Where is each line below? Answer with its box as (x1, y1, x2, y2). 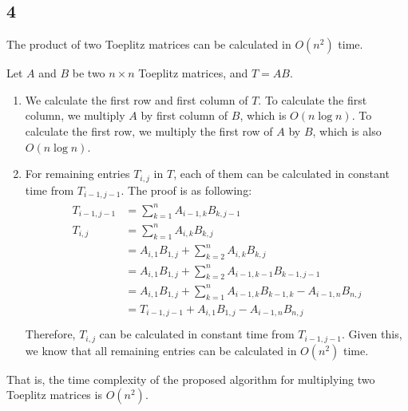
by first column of (141, 107, 228, 124)
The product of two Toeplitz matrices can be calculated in (6, 36, 291, 53)
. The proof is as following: (121, 181, 252, 198)
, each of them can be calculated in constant (173, 165, 390, 182)
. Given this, (341, 326, 402, 342)
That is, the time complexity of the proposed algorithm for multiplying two (6, 370, 375, 387)
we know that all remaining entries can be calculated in (25, 342, 297, 358)
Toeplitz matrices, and (138, 65, 248, 81)
